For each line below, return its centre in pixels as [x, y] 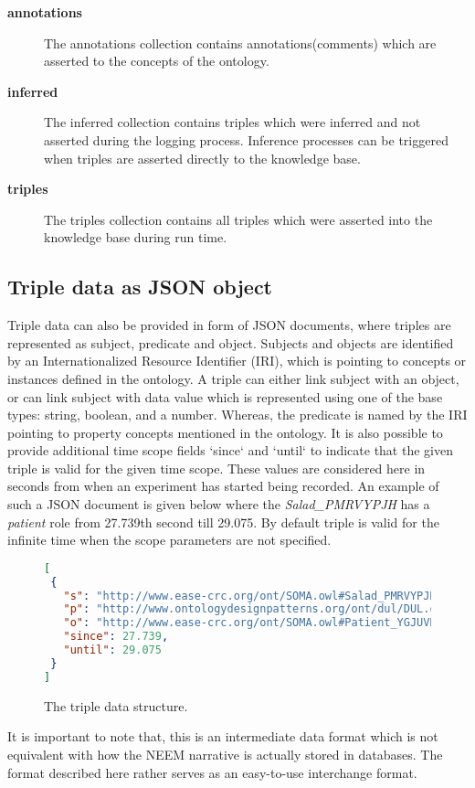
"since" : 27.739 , [116, 637]
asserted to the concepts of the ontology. [157, 61]
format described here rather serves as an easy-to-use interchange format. [212, 772]
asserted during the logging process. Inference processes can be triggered [246, 139]
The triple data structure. [116, 705]
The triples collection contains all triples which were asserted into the [238, 219]
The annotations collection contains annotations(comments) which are [240, 43]
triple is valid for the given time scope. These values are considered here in [216, 468]
